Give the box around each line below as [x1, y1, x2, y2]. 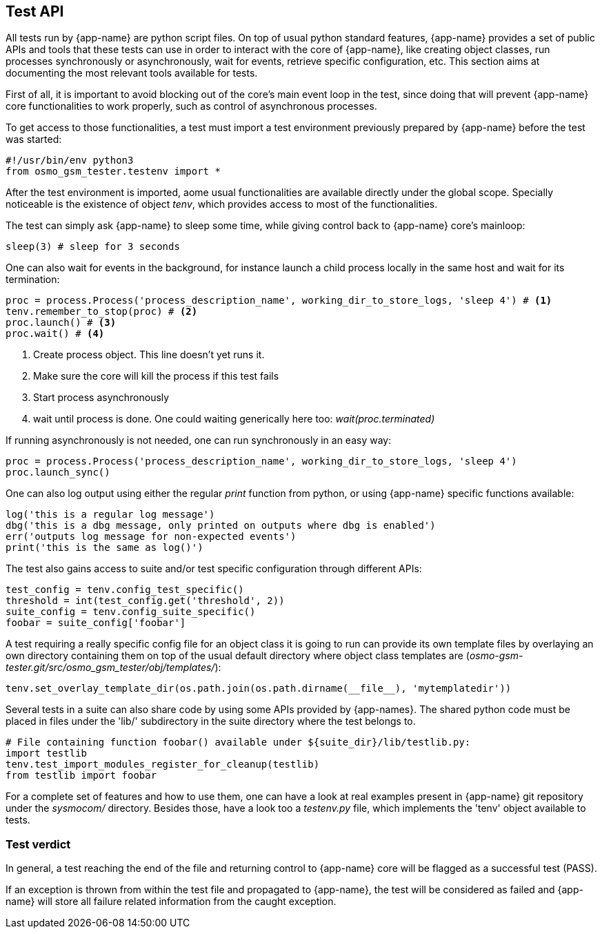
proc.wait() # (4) [6, 328, 105, 340]
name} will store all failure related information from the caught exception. [6, 895, 337, 908]
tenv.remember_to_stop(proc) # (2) [6, 306, 198, 318]
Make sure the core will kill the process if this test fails [33, 370, 279, 382]
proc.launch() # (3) [6, 317, 117, 329]
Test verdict [6, 837, 71, 851]
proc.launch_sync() [6, 467, 110, 478]
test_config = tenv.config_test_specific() [6, 584, 244, 596]
